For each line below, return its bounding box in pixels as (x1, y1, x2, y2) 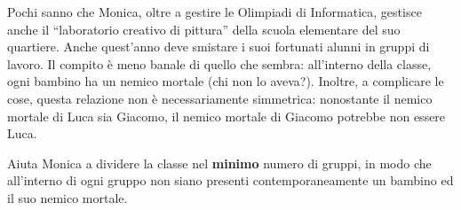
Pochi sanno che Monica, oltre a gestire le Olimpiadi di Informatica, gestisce (7, 3, 422, 20)
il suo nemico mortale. (7, 188, 128, 206)
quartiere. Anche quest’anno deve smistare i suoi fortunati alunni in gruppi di (7, 37, 430, 56)
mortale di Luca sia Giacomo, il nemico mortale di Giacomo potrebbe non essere (7, 106, 446, 125)
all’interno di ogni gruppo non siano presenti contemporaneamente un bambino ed (7, 171, 454, 190)
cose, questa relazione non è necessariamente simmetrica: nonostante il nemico (7, 89, 433, 107)
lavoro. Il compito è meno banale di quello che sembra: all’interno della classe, (7, 54, 432, 73)
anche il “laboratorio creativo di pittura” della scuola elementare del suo (7, 19, 401, 38)
